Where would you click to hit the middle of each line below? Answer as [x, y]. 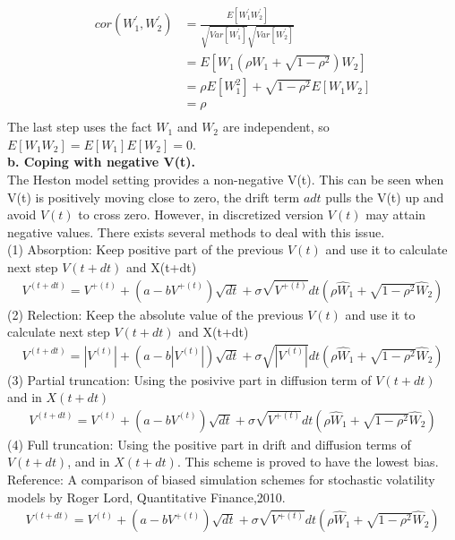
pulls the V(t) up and [385, 197]
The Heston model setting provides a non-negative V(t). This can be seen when [226, 179]
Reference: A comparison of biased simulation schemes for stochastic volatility [221, 479]
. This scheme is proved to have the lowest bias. [308, 462]
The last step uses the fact [80, 127]
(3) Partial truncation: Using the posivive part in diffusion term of [189, 379]
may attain [396, 214]
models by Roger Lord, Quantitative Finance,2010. [146, 497]
